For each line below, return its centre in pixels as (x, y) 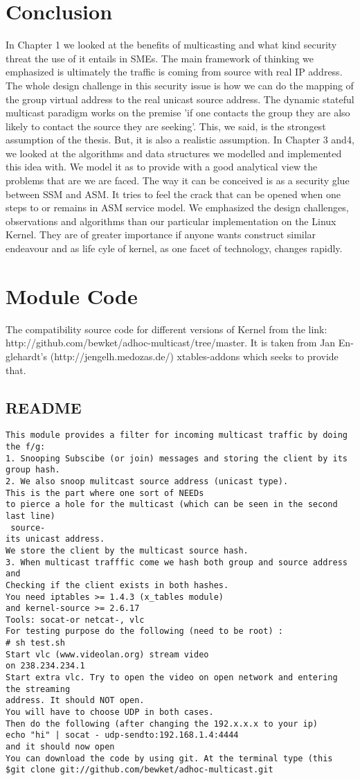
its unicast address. (55, 539)
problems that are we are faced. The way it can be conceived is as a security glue (178, 180)
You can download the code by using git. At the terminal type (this (169, 758)
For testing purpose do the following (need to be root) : (144, 631)
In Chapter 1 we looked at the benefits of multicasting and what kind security (171, 45)
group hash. (33, 470)
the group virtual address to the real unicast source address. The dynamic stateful (180, 99)
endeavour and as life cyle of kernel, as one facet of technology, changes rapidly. (174, 248)
